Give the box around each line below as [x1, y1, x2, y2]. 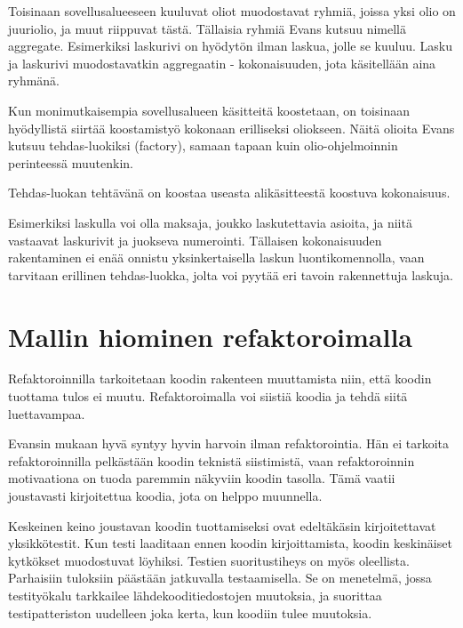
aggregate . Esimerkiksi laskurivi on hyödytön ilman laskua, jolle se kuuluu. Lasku [8, 36, 452, 55]
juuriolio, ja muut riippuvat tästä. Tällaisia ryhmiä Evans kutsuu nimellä [8, 19, 407, 37]
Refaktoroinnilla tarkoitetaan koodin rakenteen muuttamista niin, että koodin [8, 369, 432, 388]
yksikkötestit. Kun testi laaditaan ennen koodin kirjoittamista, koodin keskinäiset [8, 534, 452, 552]
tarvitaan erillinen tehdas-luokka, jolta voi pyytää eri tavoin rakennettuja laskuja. [8, 265, 453, 284]
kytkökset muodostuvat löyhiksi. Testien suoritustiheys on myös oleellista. [8, 551, 410, 569]
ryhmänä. [8, 71, 60, 90]
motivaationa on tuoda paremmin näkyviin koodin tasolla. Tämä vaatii [8, 469, 395, 487]
